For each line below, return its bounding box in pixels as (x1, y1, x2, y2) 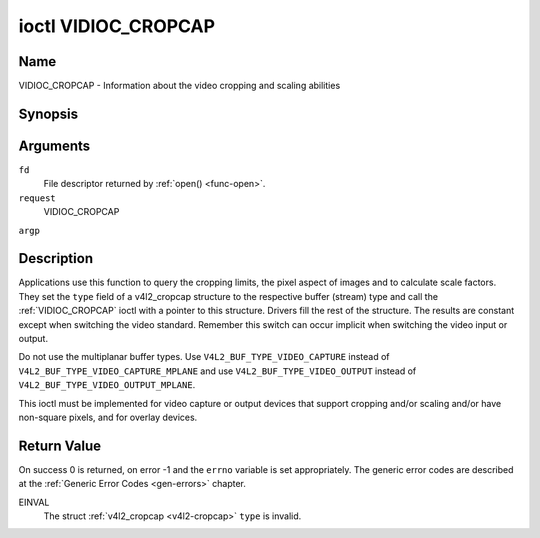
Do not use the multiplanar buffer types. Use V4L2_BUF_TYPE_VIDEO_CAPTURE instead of (18, 351, 390, 363)
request (18, 192, 57, 204)
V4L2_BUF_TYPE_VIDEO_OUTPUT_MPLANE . (18, 379, 196, 391)
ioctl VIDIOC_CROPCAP (18, 15, 215, 37)
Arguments (18, 137, 91, 154)
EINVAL (18, 496, 50, 508)
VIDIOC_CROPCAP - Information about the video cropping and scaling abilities (18, 80, 341, 92)
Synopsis (18, 105, 79, 122)
